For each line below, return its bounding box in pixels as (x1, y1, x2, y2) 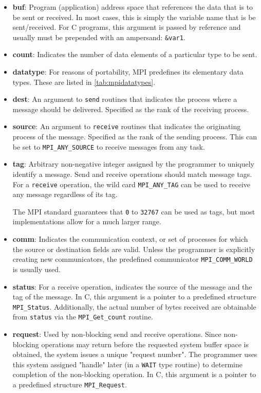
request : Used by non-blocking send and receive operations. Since (12, 329, 221, 339)
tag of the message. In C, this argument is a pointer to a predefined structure (12, 291, 256, 302)
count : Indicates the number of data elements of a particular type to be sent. (12, 49, 257, 60)
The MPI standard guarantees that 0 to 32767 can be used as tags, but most (12, 206, 255, 217)
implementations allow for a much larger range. (12, 216, 161, 227)
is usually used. (12, 263, 61, 274)
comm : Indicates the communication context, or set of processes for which (12, 234, 248, 244)
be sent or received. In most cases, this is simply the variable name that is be (12, 11, 256, 22)
